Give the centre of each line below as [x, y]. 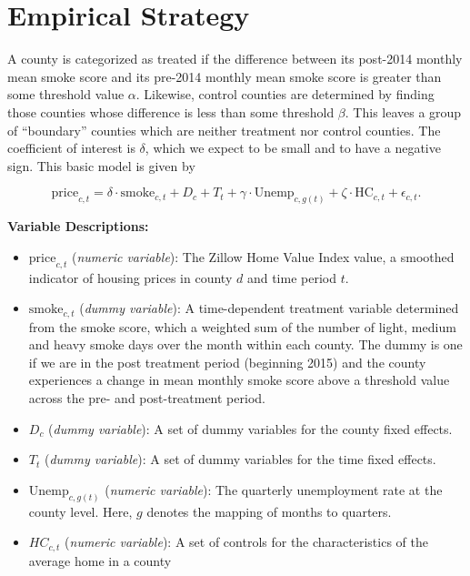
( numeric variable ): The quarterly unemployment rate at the [274, 489]
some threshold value [66, 94]
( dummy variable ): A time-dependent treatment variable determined [269, 308]
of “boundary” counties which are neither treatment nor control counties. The [224, 130]
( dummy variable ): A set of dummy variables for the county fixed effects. [250, 428]
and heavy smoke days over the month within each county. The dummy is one [245, 344]
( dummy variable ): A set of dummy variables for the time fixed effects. [240, 459]
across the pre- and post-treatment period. [147, 397]
